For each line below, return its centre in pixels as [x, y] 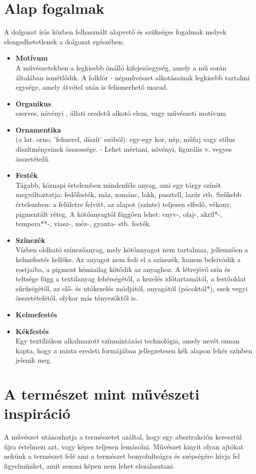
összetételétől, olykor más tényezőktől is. [77, 298]
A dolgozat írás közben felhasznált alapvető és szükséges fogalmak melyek [115, 32]
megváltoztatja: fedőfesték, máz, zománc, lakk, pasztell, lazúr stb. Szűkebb [128, 194]
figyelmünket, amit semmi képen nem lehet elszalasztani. [90, 466]
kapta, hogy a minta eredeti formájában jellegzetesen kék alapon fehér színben [134, 350]
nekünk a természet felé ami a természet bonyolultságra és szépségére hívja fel [122, 456]
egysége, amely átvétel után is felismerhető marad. [92, 87]
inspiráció [37, 413]
